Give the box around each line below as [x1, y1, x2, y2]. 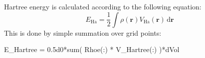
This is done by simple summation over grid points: [4, 27, 162, 38]
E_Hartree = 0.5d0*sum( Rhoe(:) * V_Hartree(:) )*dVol [4, 44, 180, 55]
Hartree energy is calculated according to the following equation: [4, 1, 202, 11]
